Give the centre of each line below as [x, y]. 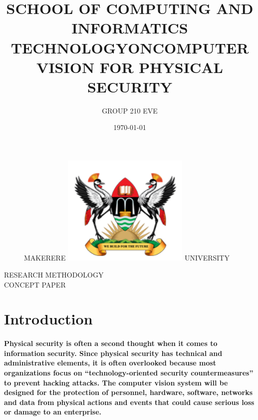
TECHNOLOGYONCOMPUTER [130, 47]
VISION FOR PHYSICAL [130, 67]
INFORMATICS [130, 28]
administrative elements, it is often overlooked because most [110, 363]
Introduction [48, 319]
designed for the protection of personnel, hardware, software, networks [128, 392]
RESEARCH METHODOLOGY [54, 274]
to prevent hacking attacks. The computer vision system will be [116, 382]
